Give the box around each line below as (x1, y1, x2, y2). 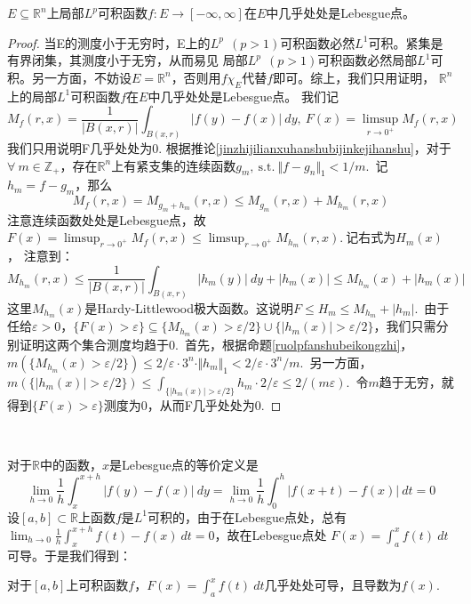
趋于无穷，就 (379, 372, 454, 391)
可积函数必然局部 (317, 51, 418, 69)
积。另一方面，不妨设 (7, 68, 132, 86)
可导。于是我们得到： (7, 545, 132, 564)
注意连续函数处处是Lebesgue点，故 (7, 210, 206, 229)
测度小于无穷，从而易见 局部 (81, 51, 248, 69)
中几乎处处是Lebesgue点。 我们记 (148, 86, 339, 105)
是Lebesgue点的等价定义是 (108, 455, 259, 473)
